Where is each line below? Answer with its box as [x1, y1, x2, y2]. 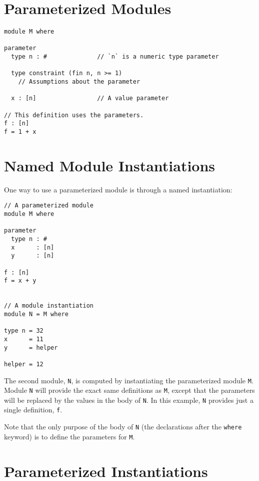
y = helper [4, 344, 58, 351]
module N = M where [4, 310, 68, 318]
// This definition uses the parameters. [4, 111, 144, 119]
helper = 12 [4, 360, 43, 368]
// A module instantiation [4, 302, 93, 310]
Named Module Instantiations [4, 155, 215, 175]
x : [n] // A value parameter [11, 95, 169, 102]
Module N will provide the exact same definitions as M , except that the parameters [4, 385, 255, 395]
